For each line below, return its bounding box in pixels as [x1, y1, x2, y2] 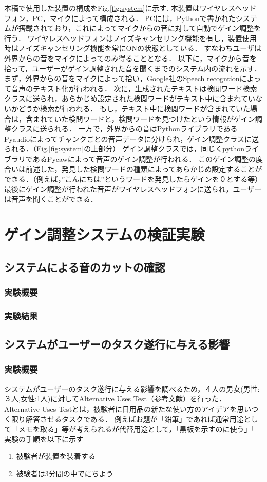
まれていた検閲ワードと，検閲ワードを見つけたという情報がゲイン [32, 113, 255, 124]
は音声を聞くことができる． [4, 194, 98, 204]
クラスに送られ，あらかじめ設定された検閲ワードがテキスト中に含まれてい [4, 93, 255, 104]
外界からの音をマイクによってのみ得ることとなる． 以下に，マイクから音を [4, 52, 257, 63]
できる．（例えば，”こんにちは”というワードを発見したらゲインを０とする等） [4, 173, 262, 184]
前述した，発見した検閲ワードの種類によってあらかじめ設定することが [25, 163, 262, 174]
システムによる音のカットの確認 [4, 259, 165, 275]
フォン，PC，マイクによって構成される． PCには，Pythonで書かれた [4, 12, 236, 23]
